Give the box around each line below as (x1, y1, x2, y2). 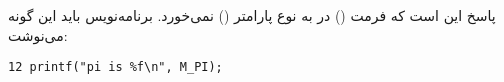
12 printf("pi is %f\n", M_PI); (8, 60, 223, 75)
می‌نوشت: (8, 24, 68, 45)
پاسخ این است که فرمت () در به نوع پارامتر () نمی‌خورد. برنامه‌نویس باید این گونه (8, 5, 496, 26)
